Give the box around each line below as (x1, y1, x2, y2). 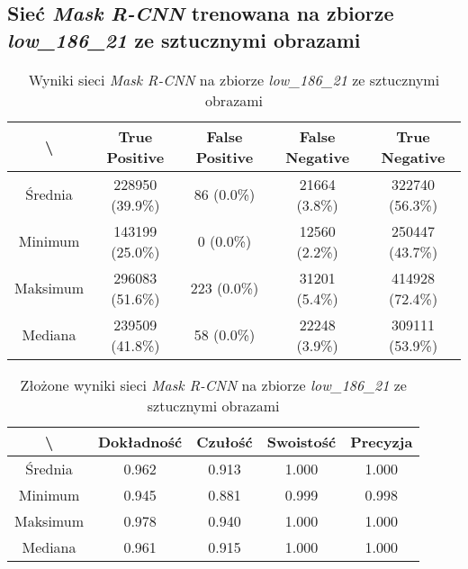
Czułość (196, 430, 253, 452)
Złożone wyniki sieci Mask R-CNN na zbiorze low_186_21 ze (20, 374, 407, 395)
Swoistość (266, 430, 337, 452)
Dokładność (97, 430, 183, 452)
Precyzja (350, 430, 413, 452)
